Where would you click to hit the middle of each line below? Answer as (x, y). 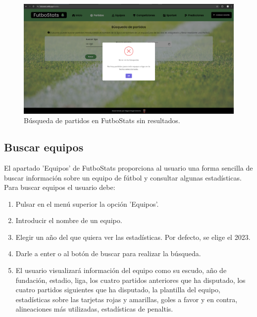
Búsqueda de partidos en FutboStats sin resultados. (102, 120)
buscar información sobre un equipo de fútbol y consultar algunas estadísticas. (123, 177)
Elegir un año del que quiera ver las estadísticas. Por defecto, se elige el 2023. (133, 237)
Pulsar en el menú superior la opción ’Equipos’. (87, 204)
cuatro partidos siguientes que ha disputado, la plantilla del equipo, (118, 290)
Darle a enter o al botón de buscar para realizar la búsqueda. (108, 253)
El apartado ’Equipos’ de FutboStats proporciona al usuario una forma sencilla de (128, 167)
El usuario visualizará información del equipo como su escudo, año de (121, 270)
